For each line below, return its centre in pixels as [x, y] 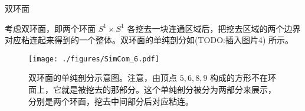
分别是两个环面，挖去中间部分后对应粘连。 [111, 101]
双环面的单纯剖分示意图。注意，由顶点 [103, 78]
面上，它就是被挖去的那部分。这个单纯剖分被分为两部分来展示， [152, 89]
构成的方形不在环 [243, 78]
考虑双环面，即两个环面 [50, 28]
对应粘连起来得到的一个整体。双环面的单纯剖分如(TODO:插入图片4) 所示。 [149, 40]
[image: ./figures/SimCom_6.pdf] [94, 59]
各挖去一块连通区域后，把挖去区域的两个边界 [214, 28]
